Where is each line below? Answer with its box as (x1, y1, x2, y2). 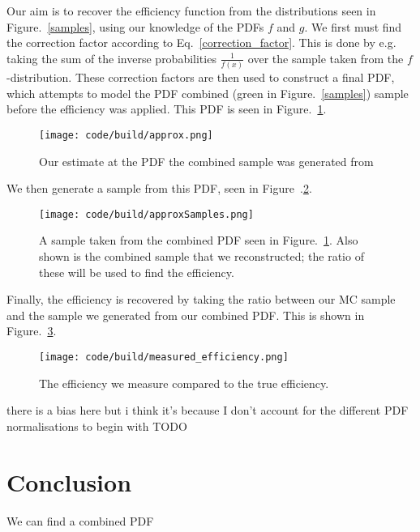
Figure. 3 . (6, 322, 57, 339)
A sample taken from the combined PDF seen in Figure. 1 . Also (39, 232, 358, 249)
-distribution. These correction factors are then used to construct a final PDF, (6, 69, 395, 86)
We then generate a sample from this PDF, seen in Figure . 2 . (6, 180, 312, 197)
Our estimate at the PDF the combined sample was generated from (39, 152, 374, 169)
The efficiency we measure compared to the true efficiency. (39, 374, 329, 391)
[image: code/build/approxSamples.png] (39, 208, 254, 220)
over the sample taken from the (247, 49, 404, 66)
